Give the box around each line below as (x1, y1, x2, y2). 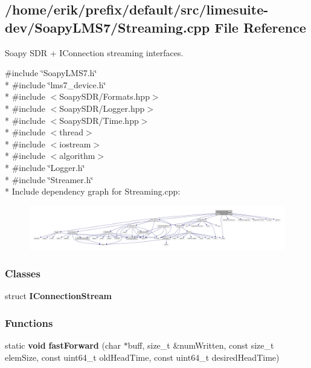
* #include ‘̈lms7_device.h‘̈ (5, 78, 106, 91)
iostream (59, 137, 91, 150)
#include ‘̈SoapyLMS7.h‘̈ (5, 66, 97, 79)
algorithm (59, 149, 95, 162)
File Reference (214, 18, 306, 36)
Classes (5, 266, 40, 281)
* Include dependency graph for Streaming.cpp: (5, 185, 181, 198)
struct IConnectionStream (5, 289, 112, 302)
